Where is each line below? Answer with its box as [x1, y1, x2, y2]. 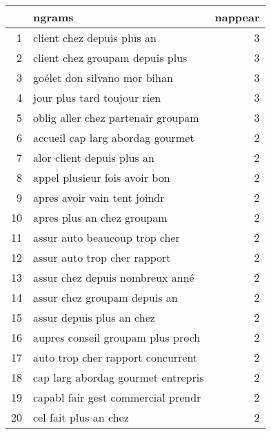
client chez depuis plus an [33, 30, 157, 45]
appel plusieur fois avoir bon [33, 169, 170, 185]
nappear [214, 9, 260, 25]
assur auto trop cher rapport [33, 249, 171, 265]
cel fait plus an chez [33, 409, 129, 425]
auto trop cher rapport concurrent [33, 349, 198, 365]
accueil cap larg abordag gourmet [33, 130, 194, 145]
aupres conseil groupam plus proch [33, 329, 201, 345]
